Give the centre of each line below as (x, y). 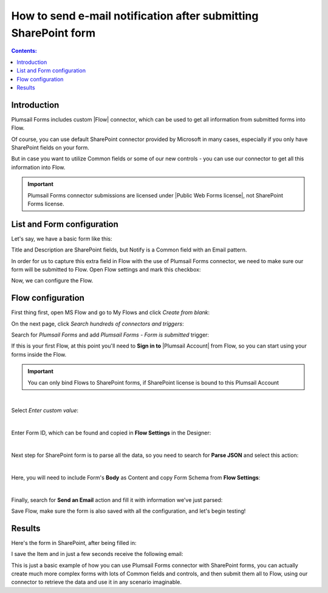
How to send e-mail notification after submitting (135, 16)
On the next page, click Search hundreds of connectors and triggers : (98, 324)
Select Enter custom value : (45, 411)
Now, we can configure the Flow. (52, 281)
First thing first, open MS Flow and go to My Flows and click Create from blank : (111, 312)
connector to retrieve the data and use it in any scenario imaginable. (97, 582)
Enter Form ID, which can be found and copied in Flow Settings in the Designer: (111, 433)
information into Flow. (38, 167)
